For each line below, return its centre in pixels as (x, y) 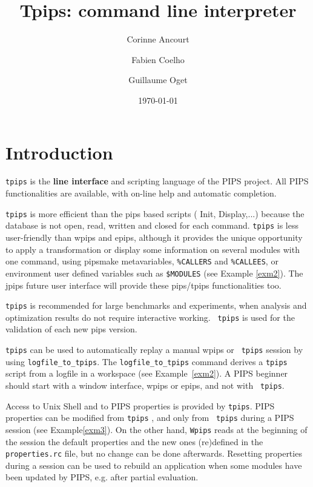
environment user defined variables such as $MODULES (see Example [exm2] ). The (154, 273)
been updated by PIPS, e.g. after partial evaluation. (102, 477)
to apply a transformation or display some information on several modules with (153, 249)
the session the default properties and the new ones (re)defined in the (134, 441)
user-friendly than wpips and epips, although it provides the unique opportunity (154, 237)
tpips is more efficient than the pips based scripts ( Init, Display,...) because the (155, 213)
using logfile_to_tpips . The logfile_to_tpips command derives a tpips (147, 361)
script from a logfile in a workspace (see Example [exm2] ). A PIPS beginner (147, 373)
